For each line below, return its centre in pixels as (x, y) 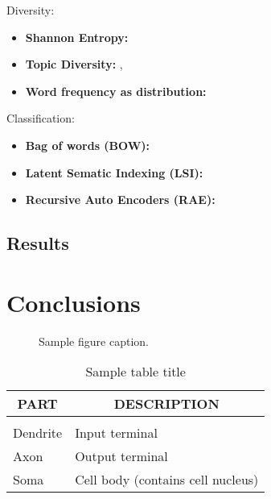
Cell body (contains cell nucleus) (167, 480)
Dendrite (38, 433)
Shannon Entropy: (77, 37)
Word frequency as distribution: (116, 91)
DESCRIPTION (166, 404)
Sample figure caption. (94, 341)
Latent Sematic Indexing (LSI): (114, 172)
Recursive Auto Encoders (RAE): (120, 200)
